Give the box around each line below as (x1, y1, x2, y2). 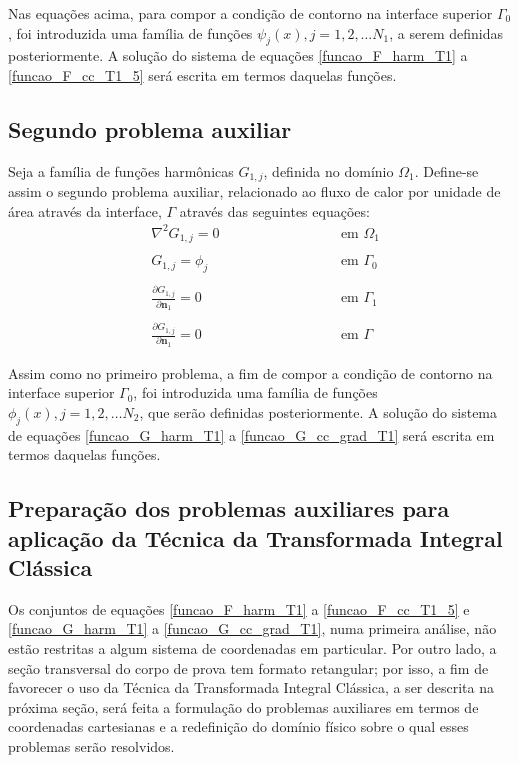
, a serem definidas (389, 22, 504, 43)
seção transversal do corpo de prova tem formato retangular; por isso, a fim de (8, 657, 489, 678)
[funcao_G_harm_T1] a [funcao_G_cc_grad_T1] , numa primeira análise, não (8, 618, 497, 639)
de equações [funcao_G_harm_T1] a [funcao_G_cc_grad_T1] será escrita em (8, 424, 495, 445)
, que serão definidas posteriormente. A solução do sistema (139, 401, 498, 422)
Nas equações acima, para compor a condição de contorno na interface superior (8, 3, 493, 23)
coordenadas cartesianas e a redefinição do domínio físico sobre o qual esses (8, 716, 469, 737)
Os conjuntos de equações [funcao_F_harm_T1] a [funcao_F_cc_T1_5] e (8, 598, 470, 619)
